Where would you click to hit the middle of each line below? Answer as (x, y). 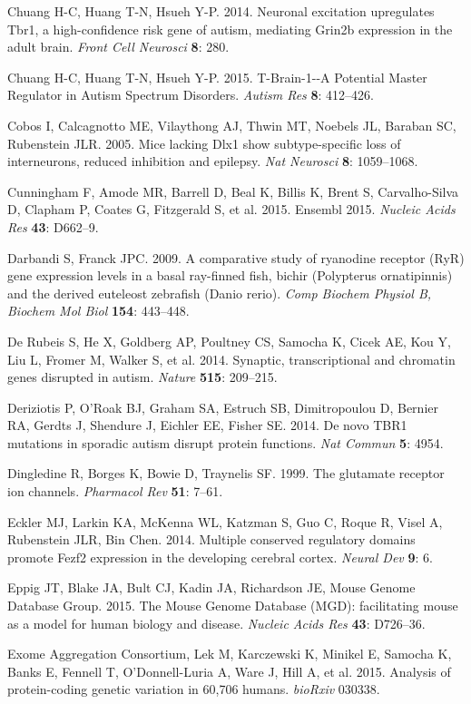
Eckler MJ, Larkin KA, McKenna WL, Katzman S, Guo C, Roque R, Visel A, (225, 521)
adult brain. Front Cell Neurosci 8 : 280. (118, 47)
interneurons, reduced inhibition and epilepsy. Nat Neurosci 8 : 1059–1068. (213, 161)
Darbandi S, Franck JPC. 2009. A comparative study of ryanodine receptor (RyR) (236, 257)
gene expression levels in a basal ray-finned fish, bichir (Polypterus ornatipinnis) (230, 275)
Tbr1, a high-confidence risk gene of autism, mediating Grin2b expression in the (230, 29)
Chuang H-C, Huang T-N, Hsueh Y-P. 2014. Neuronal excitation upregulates (221, 11)
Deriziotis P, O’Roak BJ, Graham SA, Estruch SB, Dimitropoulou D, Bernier (223, 407)
